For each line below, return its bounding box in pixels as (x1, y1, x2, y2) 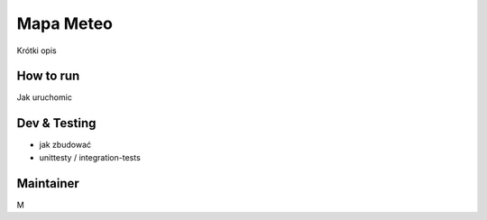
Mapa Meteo (16, 14, 113, 33)
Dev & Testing (16, 115, 96, 131)
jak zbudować (39, 140, 92, 151)
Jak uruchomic (16, 92, 72, 103)
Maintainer (16, 176, 80, 191)
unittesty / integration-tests (39, 151, 142, 162)
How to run (16, 69, 80, 84)
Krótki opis (16, 45, 58, 56)
